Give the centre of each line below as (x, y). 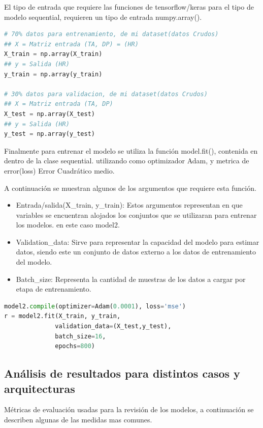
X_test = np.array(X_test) (50, 114)
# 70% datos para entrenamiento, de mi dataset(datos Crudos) (111, 34)
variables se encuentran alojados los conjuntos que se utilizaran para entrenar (136, 215)
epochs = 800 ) (75, 346)
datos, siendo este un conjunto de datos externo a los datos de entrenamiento (136, 252)
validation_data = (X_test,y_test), (113, 326)
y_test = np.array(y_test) (50, 134)
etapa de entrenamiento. (54, 289)
